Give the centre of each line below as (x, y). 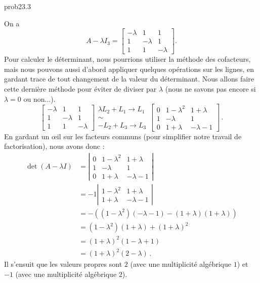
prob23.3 (17, 6)
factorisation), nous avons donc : (54, 146)
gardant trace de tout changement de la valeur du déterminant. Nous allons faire (129, 79)
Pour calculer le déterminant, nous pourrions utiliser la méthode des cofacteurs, (127, 59)
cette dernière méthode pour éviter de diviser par (80, 89)
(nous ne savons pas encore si (210, 89)
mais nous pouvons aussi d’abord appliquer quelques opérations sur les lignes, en (129, 69)
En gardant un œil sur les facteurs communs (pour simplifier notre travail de (123, 136)
